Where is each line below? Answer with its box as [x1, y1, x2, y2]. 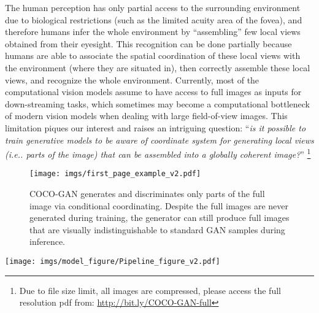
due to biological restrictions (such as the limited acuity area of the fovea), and [5, 13, 302, 26]
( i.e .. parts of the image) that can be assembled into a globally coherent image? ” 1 [5, 146, 311, 160]
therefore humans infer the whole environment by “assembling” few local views [5, 25, 301, 38]
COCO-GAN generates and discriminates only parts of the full [29, 187, 265, 200]
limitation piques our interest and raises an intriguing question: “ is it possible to [5, 121, 306, 134]
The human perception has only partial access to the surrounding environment [5, 1, 301, 14]
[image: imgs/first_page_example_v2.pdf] [29, 169, 201, 179]
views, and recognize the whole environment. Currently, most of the [5, 73, 259, 86]
